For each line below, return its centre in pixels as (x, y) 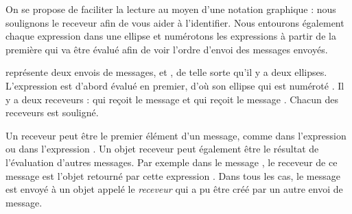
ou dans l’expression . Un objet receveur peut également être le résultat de (162, 149)
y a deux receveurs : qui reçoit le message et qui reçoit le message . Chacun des (172, 99)
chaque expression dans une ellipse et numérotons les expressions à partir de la (171, 36)
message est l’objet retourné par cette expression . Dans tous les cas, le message (173, 175)
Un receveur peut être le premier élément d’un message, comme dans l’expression (176, 135)
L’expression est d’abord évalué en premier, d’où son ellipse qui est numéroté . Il (175, 85)
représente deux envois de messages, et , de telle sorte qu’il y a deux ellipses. (166, 72)
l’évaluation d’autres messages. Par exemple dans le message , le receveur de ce (172, 162)
